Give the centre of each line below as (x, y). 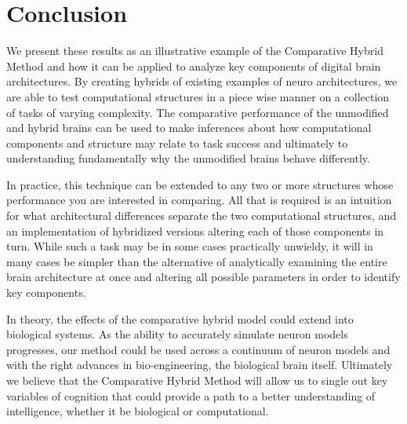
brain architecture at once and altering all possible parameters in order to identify (203, 277)
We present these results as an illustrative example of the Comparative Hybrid (195, 51)
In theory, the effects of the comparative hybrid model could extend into (180, 318)
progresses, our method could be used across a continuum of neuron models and (198, 349)
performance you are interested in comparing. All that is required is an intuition (199, 200)
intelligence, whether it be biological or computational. (138, 411)
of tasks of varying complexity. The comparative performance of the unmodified (198, 112)
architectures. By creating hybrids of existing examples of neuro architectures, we (202, 81)
